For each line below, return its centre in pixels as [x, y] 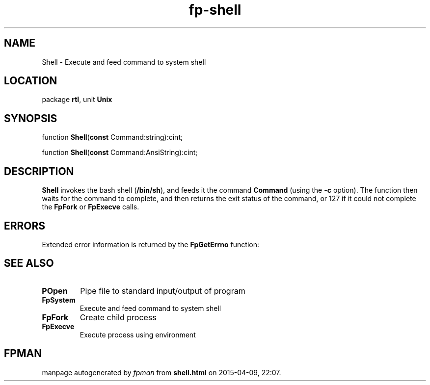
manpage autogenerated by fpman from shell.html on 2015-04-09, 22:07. [161, 372]
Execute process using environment [138, 334]
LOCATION [31, 81]
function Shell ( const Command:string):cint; [112, 137]
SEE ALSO [29, 263]
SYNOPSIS [31, 118]
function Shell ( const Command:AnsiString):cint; [120, 153]
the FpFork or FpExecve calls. [91, 207]
